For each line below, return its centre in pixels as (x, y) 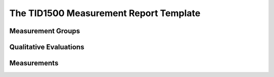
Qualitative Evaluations (47, 47)
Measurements (34, 63)
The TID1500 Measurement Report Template (105, 13)
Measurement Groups (45, 31)
